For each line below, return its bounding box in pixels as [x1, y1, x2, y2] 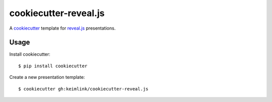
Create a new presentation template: [9, 74, 85, 80]
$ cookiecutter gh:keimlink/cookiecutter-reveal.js [18, 86, 149, 91]
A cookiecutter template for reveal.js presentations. [9, 25, 116, 31]
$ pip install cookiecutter [18, 63, 88, 69]
